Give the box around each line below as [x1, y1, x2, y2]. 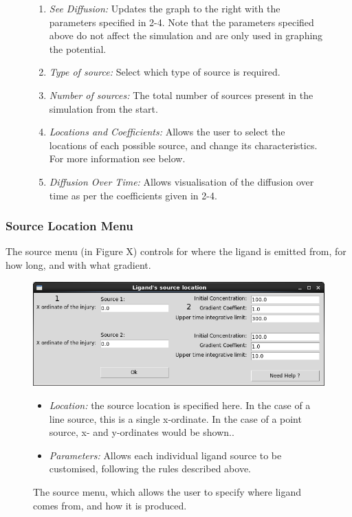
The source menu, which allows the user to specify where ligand [33, 484, 302, 498]
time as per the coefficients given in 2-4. [49, 188, 217, 202]
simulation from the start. [49, 101, 158, 115]
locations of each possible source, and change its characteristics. [49, 137, 318, 152]
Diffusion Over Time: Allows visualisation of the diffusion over [49, 174, 314, 188]
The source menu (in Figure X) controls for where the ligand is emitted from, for [5, 244, 346, 258]
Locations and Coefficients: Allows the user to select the [49, 124, 285, 139]
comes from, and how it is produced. [33, 498, 187, 512]
